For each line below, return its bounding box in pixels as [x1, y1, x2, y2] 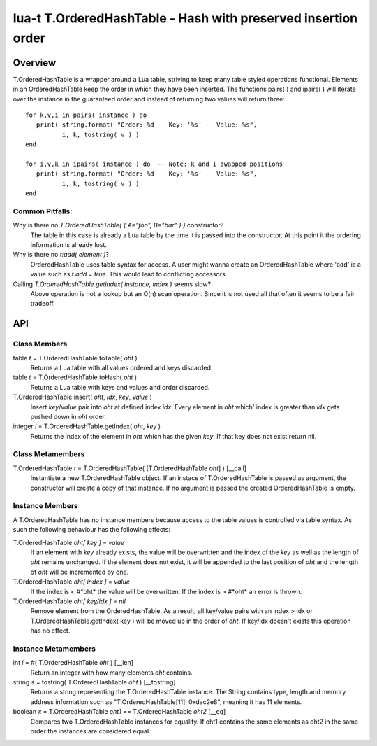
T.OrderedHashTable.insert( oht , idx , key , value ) [13, 393, 153, 402]
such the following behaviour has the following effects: [13, 526, 171, 534]
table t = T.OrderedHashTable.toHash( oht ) [13, 373, 138, 381]
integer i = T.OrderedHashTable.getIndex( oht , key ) [13, 422, 161, 430]
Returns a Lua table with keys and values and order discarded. [30, 383, 210, 391]
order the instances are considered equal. [30, 726, 151, 735]
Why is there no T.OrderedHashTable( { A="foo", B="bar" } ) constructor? [13, 221, 224, 230]
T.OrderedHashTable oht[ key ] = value [13, 538, 125, 547]
